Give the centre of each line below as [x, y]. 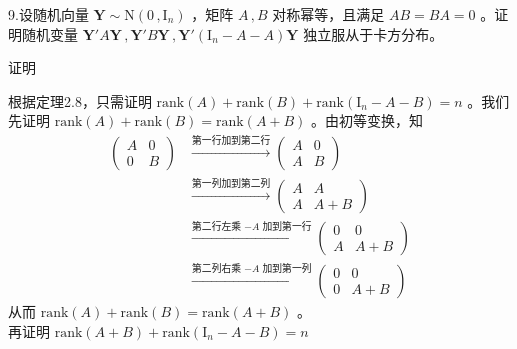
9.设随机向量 [48, 14]
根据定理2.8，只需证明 [80, 100]
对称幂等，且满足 [328, 14]
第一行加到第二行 [231, 140]
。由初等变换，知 [367, 120]
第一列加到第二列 [231, 183]
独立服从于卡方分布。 [373, 33]
